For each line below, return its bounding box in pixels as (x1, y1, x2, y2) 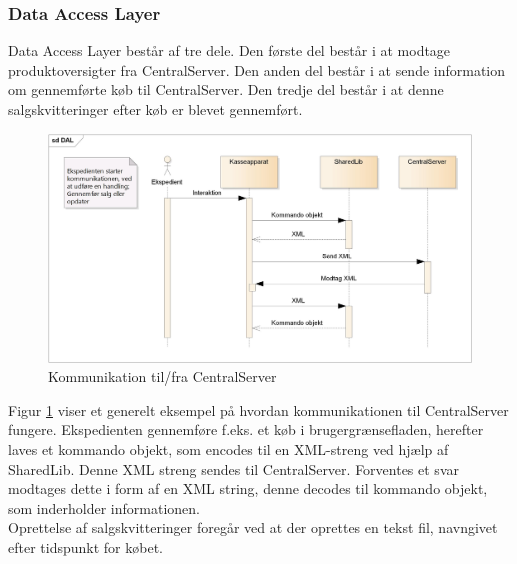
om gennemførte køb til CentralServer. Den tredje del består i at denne (8, 79, 444, 100)
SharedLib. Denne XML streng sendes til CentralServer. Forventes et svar (8, 458, 459, 479)
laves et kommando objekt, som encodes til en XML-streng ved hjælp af (8, 438, 449, 459)
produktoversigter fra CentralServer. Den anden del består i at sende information (8, 59, 506, 80)
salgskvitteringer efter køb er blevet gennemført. (8, 99, 303, 119)
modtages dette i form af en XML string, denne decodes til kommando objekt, (8, 478, 488, 499)
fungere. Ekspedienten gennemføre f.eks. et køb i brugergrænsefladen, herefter (8, 419, 484, 440)
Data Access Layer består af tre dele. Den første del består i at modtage (8, 40, 451, 61)
